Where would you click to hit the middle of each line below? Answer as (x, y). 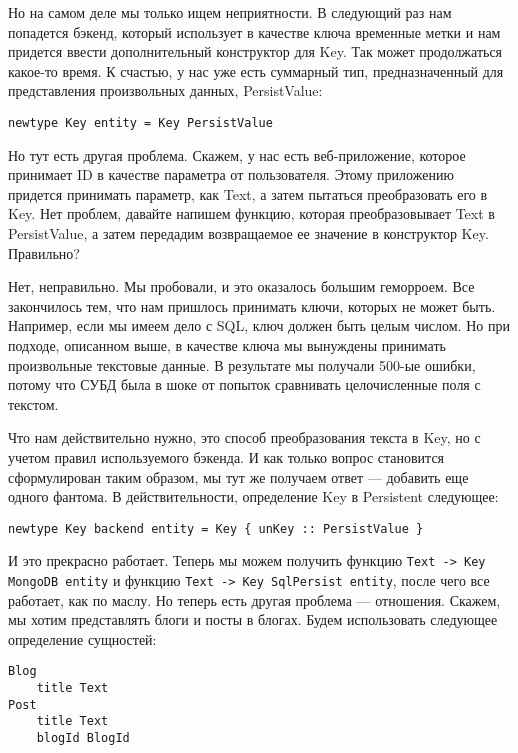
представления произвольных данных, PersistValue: (165, 90)
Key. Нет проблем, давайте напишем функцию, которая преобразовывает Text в (251, 213)
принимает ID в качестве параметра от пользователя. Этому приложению (231, 174)
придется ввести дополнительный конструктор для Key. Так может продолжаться (255, 51)
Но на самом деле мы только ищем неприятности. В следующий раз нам (230, 12)
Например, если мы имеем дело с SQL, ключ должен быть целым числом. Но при (259, 325)
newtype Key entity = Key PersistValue (140, 122)
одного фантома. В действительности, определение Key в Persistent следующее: (253, 496)
